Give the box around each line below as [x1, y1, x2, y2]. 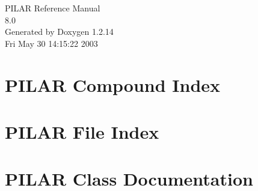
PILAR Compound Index [5, 72, 221, 97]
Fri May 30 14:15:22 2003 [5, 37, 98, 49]
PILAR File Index [5, 119, 159, 144]
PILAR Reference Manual [5, 2, 100, 14]
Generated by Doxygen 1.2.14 [5, 25, 114, 38]
